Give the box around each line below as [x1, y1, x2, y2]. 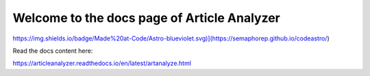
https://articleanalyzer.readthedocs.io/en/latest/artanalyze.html [12, 59, 192, 68]
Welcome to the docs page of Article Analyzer [12, 10, 280, 25]
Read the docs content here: [12, 47, 93, 55]
